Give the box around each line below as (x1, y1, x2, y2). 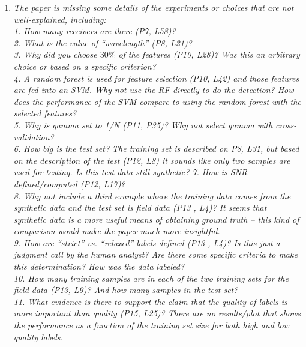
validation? (13, 130, 54, 143)
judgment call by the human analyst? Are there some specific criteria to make (13, 248, 298, 261)
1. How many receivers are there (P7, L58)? (13, 25, 176, 37)
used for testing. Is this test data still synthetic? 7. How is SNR (13, 166, 248, 178)
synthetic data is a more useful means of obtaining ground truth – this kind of (13, 213, 299, 225)
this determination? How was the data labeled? (13, 260, 185, 273)
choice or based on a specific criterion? (13, 59, 156, 72)
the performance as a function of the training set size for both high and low (13, 319, 289, 331)
